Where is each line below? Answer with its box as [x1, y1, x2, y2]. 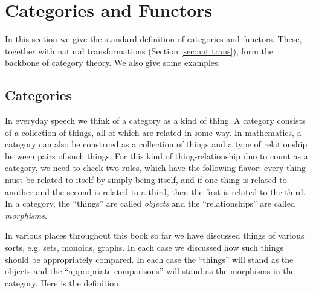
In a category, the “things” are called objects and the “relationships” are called [5, 197, 295, 210]
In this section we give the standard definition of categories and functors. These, [5, 33, 302, 45]
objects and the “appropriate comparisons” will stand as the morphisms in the [5, 265, 295, 277]
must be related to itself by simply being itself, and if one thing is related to [5, 173, 287, 186]
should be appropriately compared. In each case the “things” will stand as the [5, 253, 294, 265]
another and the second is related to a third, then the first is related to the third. [5, 185, 306, 198]
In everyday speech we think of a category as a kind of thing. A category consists [5, 114, 306, 127]
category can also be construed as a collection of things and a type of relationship [5, 138, 308, 150]
